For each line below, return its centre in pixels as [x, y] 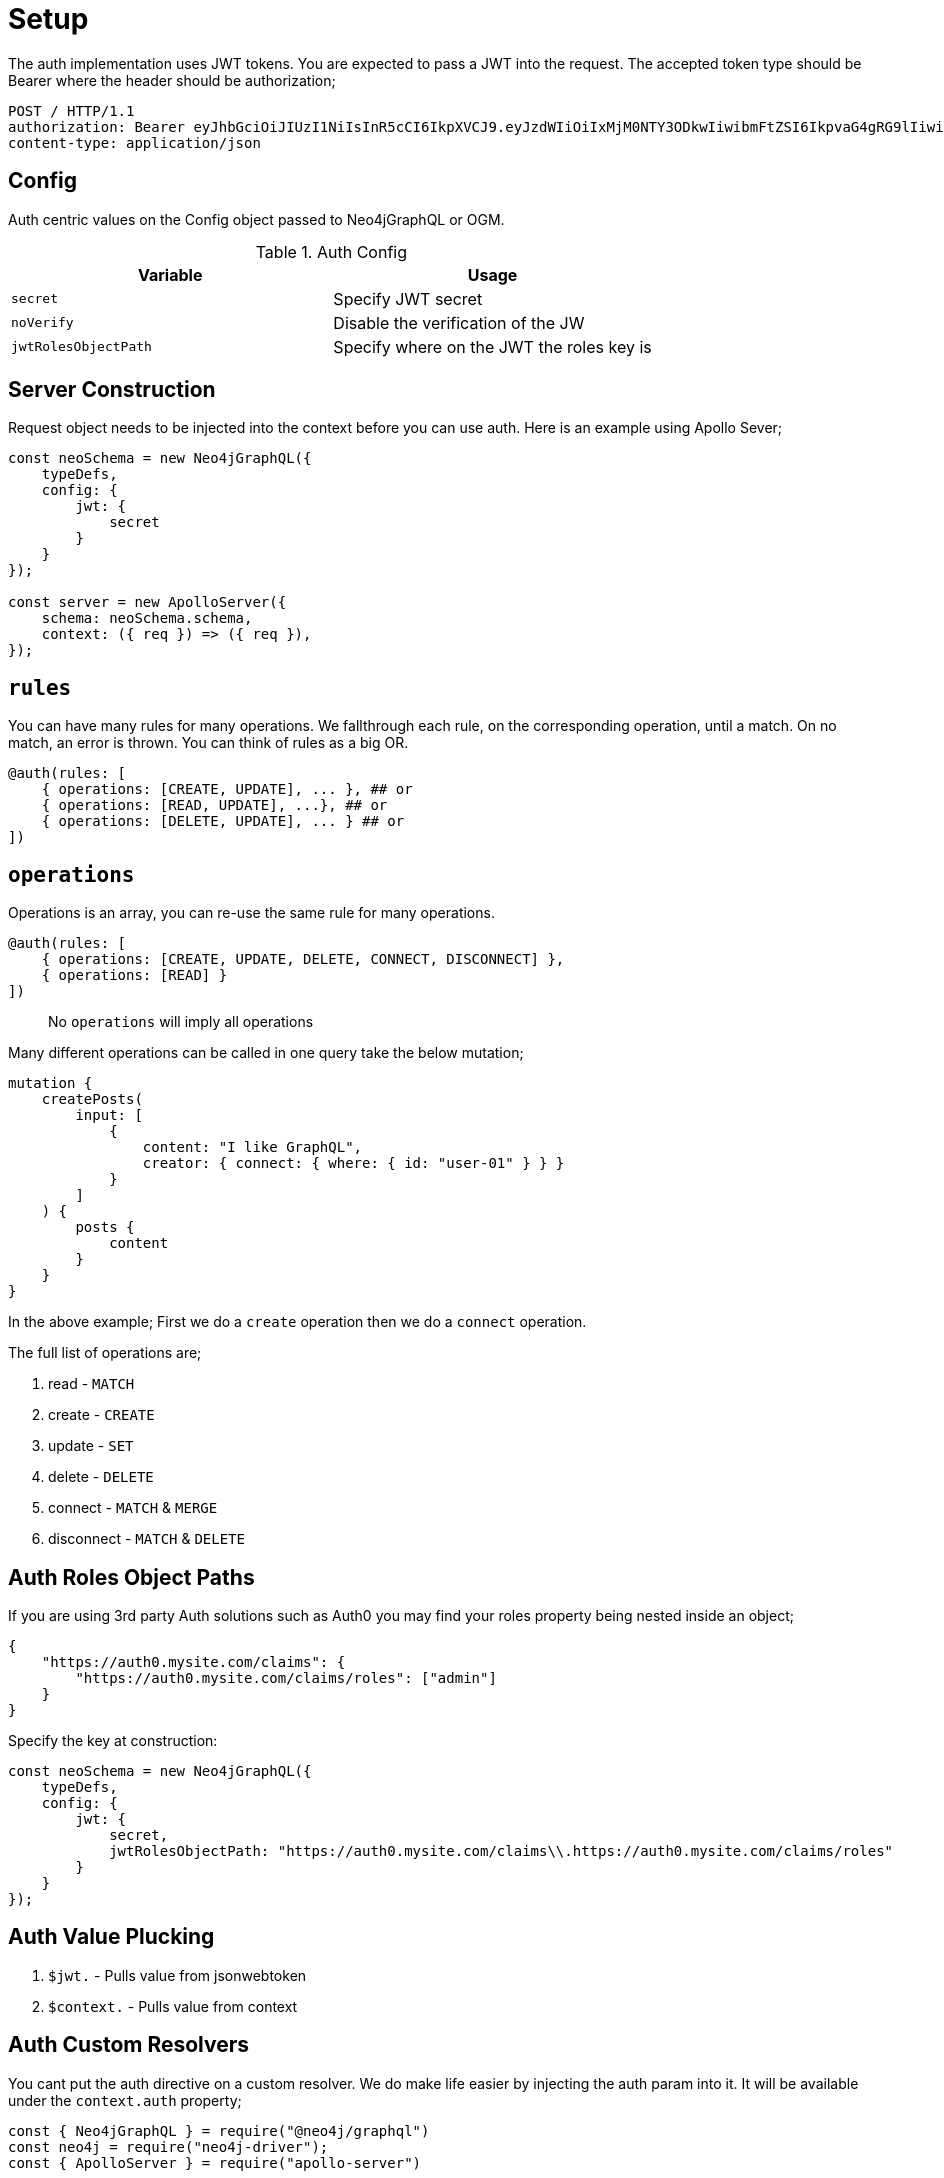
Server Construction [112, 390]
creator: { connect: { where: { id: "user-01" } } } [353, 1163]
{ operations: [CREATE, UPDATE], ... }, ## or [227, 789]
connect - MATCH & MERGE [133, 1508]
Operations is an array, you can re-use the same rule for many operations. [251, 913]
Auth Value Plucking [111, 1937]
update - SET [91, 1446]
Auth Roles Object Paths [131, 1577]
